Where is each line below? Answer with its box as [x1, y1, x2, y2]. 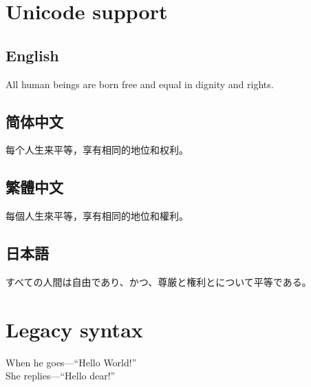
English [6, 44, 59, 65]
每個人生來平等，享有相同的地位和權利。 [6, 209, 189, 223]
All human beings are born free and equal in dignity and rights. [6, 76, 274, 91]
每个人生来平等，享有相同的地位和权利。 [6, 143, 189, 157]
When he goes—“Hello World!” [6, 355, 137, 369]
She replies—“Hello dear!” [6, 368, 116, 383]
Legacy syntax [6, 315, 143, 343]
